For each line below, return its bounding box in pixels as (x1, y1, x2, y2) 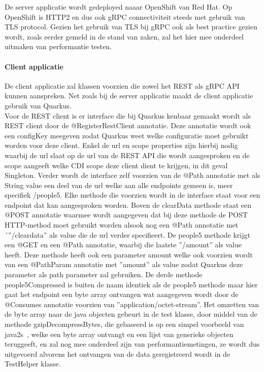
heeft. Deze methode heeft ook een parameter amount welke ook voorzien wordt (5, 249, 253, 259)
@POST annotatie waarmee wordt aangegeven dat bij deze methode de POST (5, 209, 248, 220)
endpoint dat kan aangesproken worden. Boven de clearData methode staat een (5, 199, 251, 210)
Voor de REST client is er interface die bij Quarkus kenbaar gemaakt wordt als (5, 110, 251, 121)
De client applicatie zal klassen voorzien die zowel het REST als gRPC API (5, 80, 240, 91)
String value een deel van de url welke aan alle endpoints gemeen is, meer (5, 179, 233, 190)
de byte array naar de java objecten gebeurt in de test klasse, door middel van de (5, 309, 257, 319)
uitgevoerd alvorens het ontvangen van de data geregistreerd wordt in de (5, 348, 230, 359)
